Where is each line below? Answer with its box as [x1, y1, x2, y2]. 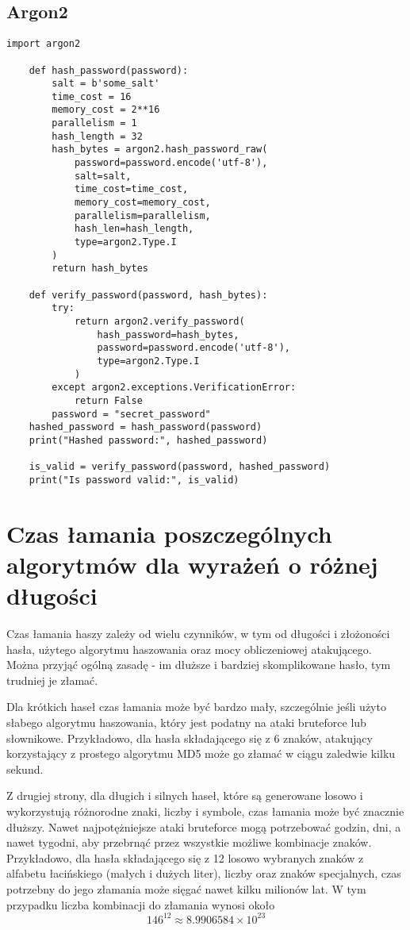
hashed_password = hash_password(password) [29, 421, 262, 433]
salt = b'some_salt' [52, 78, 160, 90]
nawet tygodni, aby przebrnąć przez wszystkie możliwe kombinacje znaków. [6, 834, 372, 851]
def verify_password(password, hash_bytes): [29, 289, 268, 301]
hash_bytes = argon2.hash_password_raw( [52, 144, 268, 156]
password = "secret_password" [52, 408, 211, 420]
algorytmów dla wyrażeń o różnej [6, 548, 378, 580]
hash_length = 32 [52, 130, 143, 142]
